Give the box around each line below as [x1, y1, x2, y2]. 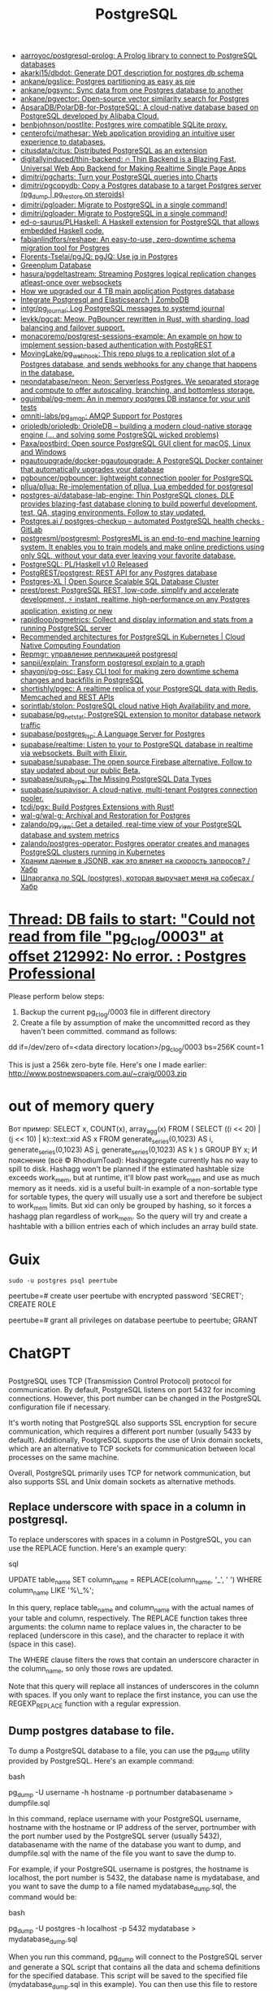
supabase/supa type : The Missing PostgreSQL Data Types [19, 773, 212, 786]
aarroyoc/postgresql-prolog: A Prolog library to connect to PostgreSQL [19, 50, 258, 61]
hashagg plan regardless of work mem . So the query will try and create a [8, 1211, 248, 1223]
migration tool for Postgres [19, 243, 110, 253]
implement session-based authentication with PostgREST [19, 340, 213, 349]
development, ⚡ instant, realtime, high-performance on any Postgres [19, 595, 250, 604]
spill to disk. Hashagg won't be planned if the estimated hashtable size [8, 1164, 245, 1174]
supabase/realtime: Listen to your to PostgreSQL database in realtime [19, 739, 253, 749]
